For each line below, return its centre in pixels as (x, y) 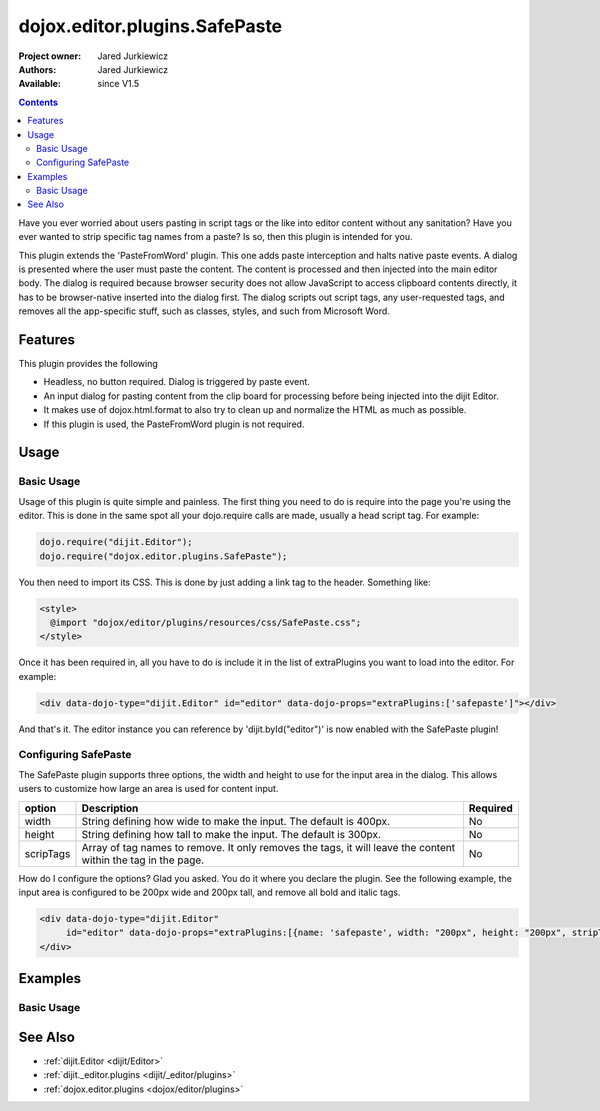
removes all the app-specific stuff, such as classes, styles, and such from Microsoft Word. (204, 311)
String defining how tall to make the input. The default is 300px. (231, 834)
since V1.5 (118, 84)
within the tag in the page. (143, 860)
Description (110, 808)
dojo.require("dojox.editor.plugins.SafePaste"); (163, 556)
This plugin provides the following (88, 364)
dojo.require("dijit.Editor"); (116, 542)
